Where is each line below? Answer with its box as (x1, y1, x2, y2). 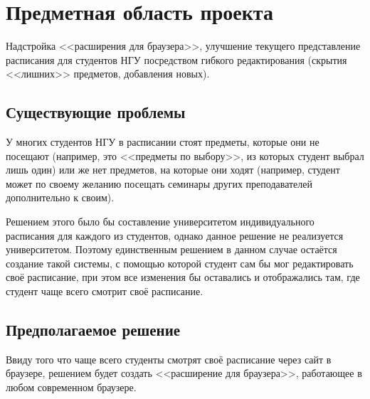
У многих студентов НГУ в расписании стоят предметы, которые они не (6, 134, 319, 149)
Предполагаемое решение (6, 319, 181, 341)
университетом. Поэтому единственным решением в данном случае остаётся (6, 242, 337, 257)
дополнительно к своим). (6, 190, 115, 205)
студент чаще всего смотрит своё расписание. (6, 284, 203, 299)
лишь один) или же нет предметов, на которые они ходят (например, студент (6, 162, 340, 177)
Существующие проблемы (6, 101, 186, 123)
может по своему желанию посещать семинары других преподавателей (6, 176, 313, 191)
